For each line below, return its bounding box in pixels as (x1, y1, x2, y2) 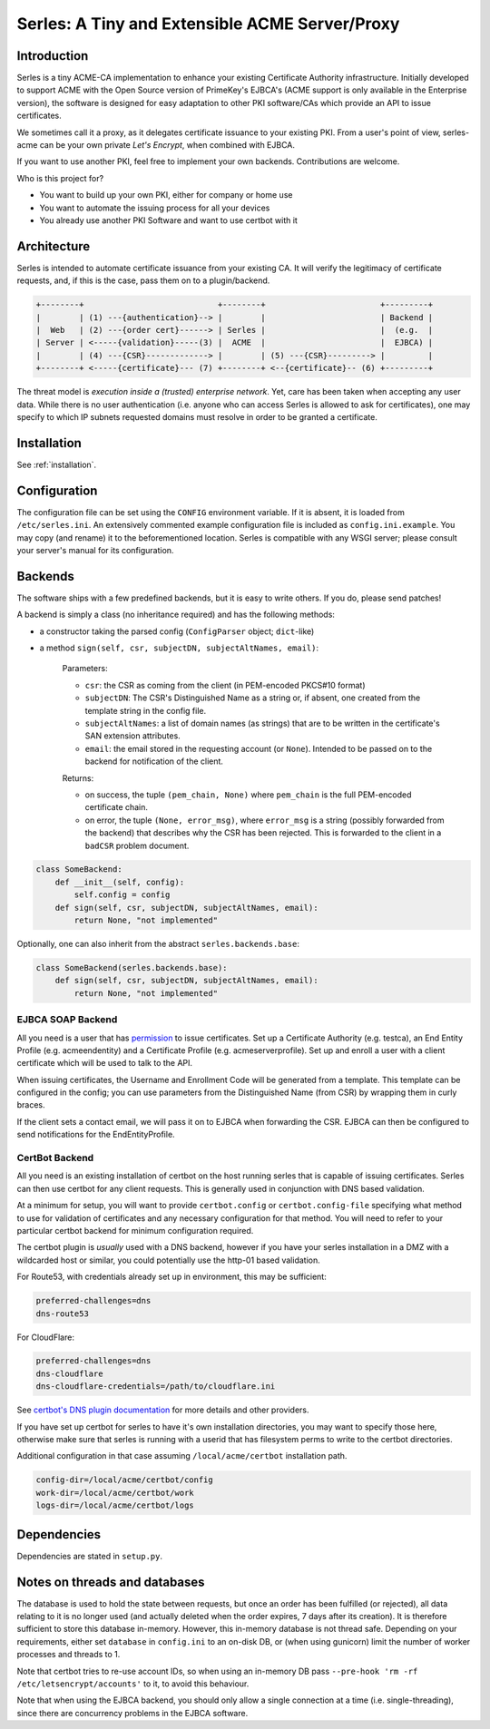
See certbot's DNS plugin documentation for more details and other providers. (16, 1404, 309, 1415)
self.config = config (73, 890, 171, 900)
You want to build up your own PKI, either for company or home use (39, 190, 293, 200)
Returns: (62, 772, 94, 784)
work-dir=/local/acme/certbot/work (35, 1488, 194, 1498)
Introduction (16, 48, 89, 63)
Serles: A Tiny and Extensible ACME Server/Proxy (16, 14, 400, 34)
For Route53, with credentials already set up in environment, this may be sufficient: (16, 1271, 327, 1283)
